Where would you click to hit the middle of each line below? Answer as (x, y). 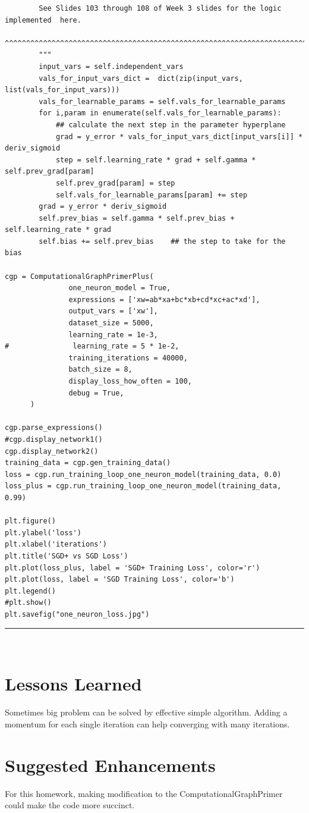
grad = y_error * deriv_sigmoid (103, 207)
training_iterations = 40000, (128, 358)
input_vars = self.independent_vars (111, 66)
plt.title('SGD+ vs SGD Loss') (67, 556)
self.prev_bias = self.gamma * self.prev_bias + (137, 218)
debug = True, (96, 393)
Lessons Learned (73, 684)
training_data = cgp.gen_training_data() (88, 463)
